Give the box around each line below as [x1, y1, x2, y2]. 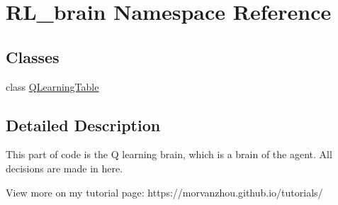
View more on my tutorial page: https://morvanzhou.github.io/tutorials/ [6, 184, 323, 199]
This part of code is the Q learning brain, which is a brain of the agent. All [6, 147, 332, 162]
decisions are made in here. [6, 160, 123, 175]
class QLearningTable [6, 79, 99, 94]
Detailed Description [6, 113, 161, 135]
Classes [6, 45, 60, 67]
